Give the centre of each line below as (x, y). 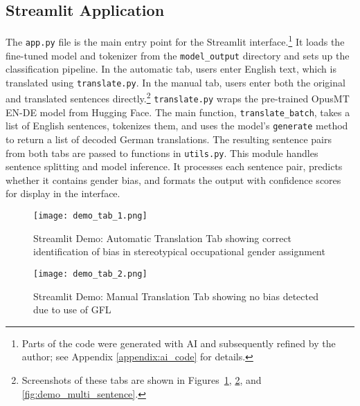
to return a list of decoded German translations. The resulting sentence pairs (169, 139)
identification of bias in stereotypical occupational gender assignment (179, 251)
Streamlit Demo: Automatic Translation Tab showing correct (163, 238)
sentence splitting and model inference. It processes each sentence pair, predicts (174, 166)
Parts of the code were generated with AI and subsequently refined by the (179, 343)
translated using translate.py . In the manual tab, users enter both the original (175, 82)
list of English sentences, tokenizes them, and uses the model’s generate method (177, 126)
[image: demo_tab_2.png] (90, 274)
